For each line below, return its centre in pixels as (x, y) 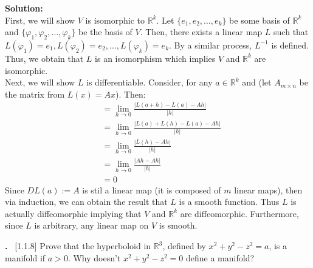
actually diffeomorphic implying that (73, 213)
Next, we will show (40, 82)
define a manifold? (220, 257)
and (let (257, 82)
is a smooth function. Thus (229, 202)
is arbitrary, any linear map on (91, 225)
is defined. (290, 45)
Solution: (24, 8)
